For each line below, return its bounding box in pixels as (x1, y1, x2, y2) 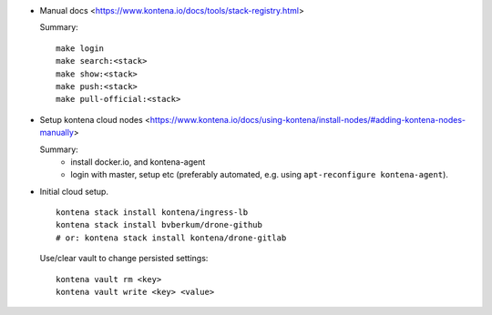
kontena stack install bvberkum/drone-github (56, 219, 263, 230)
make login (56, 43, 105, 54)
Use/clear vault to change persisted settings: (39, 253, 209, 264)
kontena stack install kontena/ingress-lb (56, 208, 249, 218)
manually (39, 127, 75, 138)
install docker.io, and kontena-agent (70, 156, 206, 168)
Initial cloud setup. (39, 186, 109, 197)
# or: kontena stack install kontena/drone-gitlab (56, 232, 287, 243)
